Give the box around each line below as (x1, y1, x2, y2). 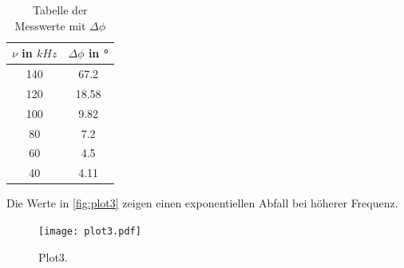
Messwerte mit (14, 17, 86, 33)
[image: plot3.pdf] (38, 225, 141, 237)
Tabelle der (33, 2, 88, 18)
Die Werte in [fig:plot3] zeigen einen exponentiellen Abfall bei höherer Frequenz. (6, 195, 398, 211)
